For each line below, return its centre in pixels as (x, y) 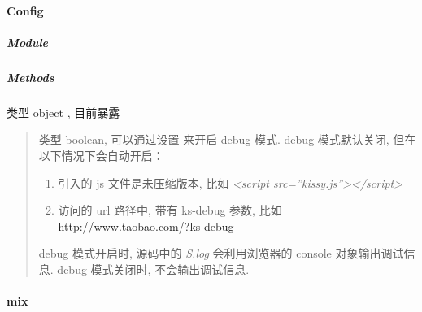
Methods (30, 77)
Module (28, 42)
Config (25, 10)
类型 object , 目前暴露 (63, 112)
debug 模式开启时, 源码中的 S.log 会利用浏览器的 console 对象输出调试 (221, 253)
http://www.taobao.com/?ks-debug (146, 225)
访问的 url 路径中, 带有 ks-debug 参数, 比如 (170, 210)
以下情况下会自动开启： (101, 155)
